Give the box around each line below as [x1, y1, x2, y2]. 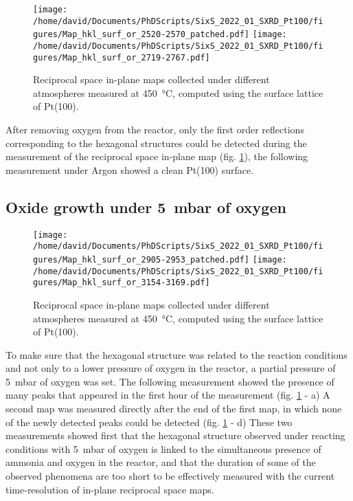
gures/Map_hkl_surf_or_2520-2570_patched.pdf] [33, 30, 249, 40]
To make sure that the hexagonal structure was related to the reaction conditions [5, 347, 348, 361]
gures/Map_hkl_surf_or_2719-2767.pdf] [33, 52, 210, 63]
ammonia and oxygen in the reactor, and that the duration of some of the [5, 455, 316, 469]
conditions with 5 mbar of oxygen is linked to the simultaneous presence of [5, 441, 321, 456]
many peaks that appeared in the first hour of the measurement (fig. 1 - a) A [5, 388, 330, 402]
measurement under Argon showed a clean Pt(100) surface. [5, 162, 254, 177]
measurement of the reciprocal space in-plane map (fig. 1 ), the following [5, 149, 308, 164]
